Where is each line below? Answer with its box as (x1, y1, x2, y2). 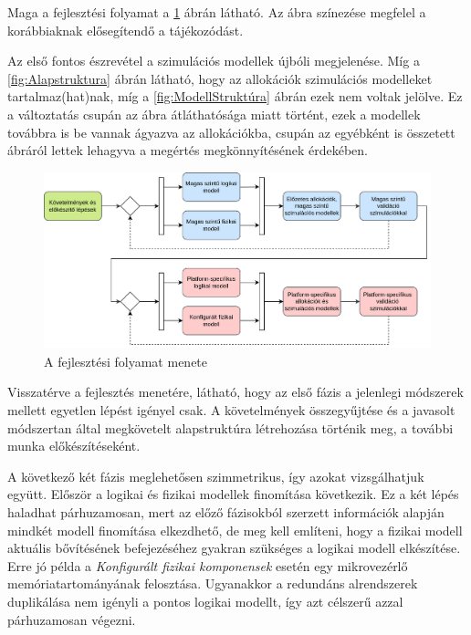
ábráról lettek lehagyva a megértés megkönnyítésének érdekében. (7, 141, 368, 160)
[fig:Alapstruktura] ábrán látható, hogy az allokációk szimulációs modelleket (7, 68, 433, 88)
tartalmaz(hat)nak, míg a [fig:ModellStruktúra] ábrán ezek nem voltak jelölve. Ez (7, 87, 463, 106)
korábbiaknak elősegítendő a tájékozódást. (7, 20, 244, 39)
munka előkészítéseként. (7, 436, 141, 455)
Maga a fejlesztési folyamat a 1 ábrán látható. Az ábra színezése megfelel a (7, 3, 426, 21)
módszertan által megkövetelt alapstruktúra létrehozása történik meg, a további (7, 418, 454, 437)
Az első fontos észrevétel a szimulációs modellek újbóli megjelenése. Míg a (7, 51, 420, 70)
